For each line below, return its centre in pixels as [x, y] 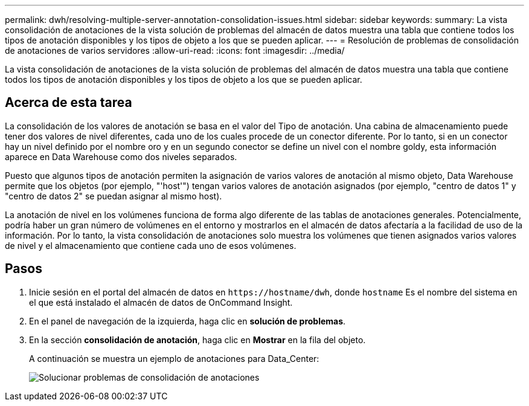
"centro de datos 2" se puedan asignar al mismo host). [114, 196]
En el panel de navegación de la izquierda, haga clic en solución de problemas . [188, 321]
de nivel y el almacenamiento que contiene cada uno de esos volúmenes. [151, 245]
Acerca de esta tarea [69, 103]
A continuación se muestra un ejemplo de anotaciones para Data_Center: [174, 358]
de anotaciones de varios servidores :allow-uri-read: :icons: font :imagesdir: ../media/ [175, 50]
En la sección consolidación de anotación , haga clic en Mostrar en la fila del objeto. [197, 340]
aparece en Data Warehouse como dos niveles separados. [121, 156]
